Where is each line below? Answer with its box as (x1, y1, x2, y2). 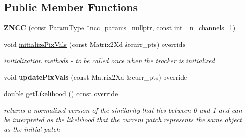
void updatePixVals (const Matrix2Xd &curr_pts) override (4, 71, 187, 82)
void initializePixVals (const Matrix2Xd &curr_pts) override (4, 39, 185, 49)
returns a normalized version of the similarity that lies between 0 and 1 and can (4, 105, 242, 115)
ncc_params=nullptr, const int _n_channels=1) (89, 23, 236, 33)
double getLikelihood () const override (4, 88, 118, 98)
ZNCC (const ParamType (4, 23, 84, 33)
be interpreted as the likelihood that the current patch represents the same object (4, 114, 242, 124)
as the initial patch (4, 124, 60, 134)
